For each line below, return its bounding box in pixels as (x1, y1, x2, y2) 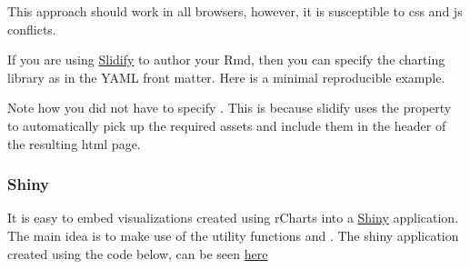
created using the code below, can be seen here (7, 244, 268, 263)
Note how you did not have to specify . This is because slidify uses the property (7, 98, 452, 117)
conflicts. (7, 19, 56, 38)
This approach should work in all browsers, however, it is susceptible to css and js (7, 2, 463, 20)
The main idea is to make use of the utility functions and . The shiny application (7, 225, 459, 244)
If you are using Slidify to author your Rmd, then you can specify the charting (7, 50, 445, 69)
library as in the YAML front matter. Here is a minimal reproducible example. (7, 67, 445, 86)
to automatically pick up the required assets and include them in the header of (7, 115, 446, 134)
